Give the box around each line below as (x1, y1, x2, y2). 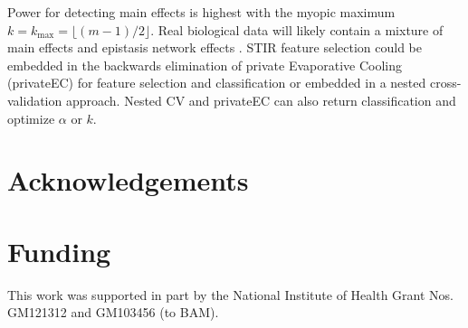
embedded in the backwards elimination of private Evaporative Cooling (7, 55, 402, 74)
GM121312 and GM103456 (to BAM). (7, 303, 219, 322)
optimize (7, 108, 55, 127)
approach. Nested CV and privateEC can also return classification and (65, 90, 456, 109)
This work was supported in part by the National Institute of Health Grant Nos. (7, 285, 454, 304)
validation (7, 90, 62, 109)
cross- (429, 73, 462, 92)
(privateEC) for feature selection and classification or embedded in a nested (7, 73, 426, 92)
